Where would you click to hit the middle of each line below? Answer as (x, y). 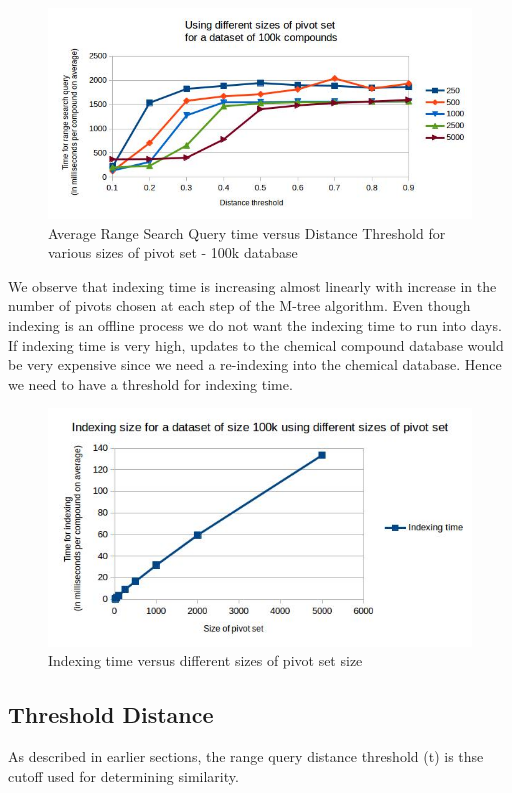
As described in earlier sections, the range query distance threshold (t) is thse (246, 756)
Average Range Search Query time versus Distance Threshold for (247, 232)
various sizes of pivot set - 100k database (173, 252)
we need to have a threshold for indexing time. (150, 383)
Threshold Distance (111, 714)
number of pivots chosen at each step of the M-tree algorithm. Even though (239, 305)
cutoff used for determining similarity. (123, 775)
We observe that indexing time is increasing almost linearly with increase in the (252, 285)
